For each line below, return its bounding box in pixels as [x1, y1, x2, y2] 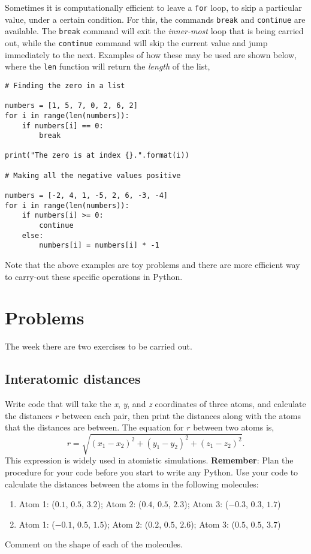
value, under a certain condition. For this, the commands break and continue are [5, 13, 306, 25]
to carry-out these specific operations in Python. [5, 270, 183, 282]
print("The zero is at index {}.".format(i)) [5, 151, 189, 160]
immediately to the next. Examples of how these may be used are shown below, [5, 48, 297, 61]
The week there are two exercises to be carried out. [5, 340, 192, 353]
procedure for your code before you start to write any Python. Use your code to [5, 466, 298, 478]
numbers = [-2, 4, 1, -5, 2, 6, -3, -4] [5, 191, 168, 200]
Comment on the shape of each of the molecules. [5, 538, 183, 550]
